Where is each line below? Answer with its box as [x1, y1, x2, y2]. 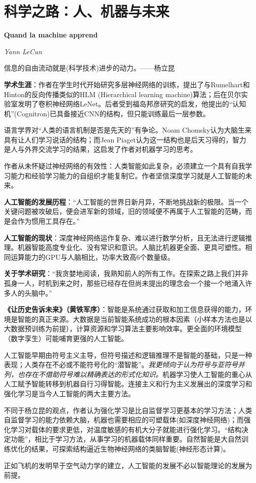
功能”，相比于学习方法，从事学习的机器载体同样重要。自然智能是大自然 [10, 434, 242, 444]
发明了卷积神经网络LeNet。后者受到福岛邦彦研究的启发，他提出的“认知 [17, 99, 246, 109]
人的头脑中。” [10, 287, 52, 298]
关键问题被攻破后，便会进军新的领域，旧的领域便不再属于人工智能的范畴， [4, 206, 245, 216]
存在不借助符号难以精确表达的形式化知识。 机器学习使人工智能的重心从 [24, 369, 252, 379]
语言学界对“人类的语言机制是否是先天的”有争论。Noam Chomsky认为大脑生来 [4, 125, 252, 135]
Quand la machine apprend [4, 30, 98, 40]
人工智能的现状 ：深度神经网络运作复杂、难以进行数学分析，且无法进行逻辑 [4, 232, 245, 242]
